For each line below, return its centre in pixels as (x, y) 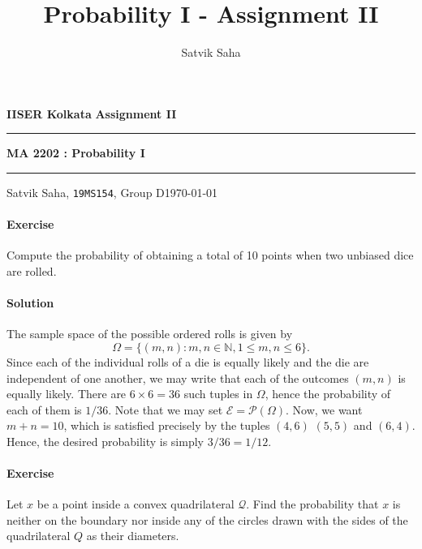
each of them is (44, 409)
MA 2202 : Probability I (76, 153)
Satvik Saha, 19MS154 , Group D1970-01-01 (112, 192)
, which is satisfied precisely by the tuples (167, 425)
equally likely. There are (67, 394)
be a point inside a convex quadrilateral (136, 504)
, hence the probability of (328, 394)
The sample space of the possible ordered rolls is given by (150, 334)
